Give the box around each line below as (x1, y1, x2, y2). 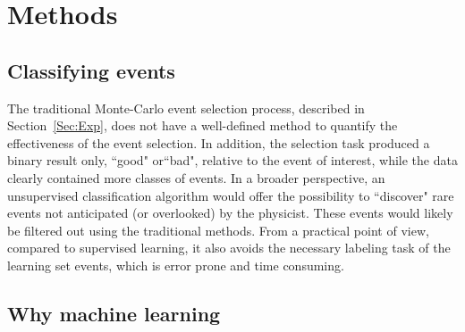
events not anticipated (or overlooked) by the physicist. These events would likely (7, 203, 453, 222)
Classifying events (7, 56, 175, 84)
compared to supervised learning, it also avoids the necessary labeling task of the (7, 238, 451, 257)
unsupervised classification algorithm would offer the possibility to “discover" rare (7, 186, 454, 204)
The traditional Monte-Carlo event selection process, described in (7, 98, 365, 117)
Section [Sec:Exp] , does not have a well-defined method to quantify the (7, 116, 398, 135)
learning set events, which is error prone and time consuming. (7, 255, 344, 274)
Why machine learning (7, 299, 221, 327)
